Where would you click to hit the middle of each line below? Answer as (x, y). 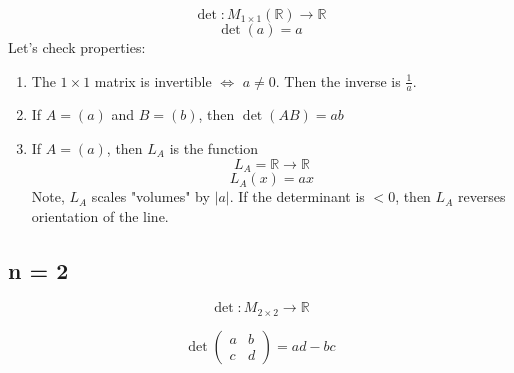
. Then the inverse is (338, 80)
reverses (481, 196)
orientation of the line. (100, 215)
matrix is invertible (153, 80)
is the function (213, 148)
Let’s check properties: (77, 47)
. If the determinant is (297, 196)
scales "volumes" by (150, 196)
